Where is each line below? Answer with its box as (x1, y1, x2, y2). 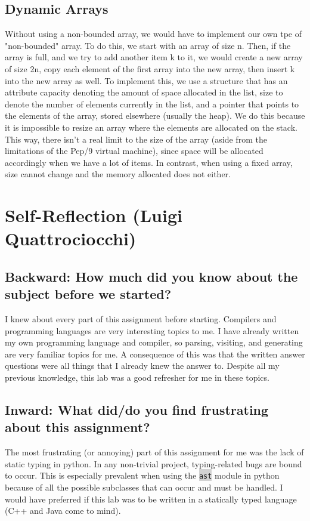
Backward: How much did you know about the (5, 267, 298, 285)
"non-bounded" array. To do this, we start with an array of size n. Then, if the (5, 39, 291, 51)
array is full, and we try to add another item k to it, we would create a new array (5, 51, 303, 63)
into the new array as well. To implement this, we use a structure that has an (5, 74, 288, 87)
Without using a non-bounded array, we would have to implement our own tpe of (5, 27, 302, 40)
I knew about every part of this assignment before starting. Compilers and (5, 313, 277, 325)
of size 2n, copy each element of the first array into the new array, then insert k (5, 62, 295, 75)
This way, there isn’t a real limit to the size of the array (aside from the (5, 132, 267, 145)
